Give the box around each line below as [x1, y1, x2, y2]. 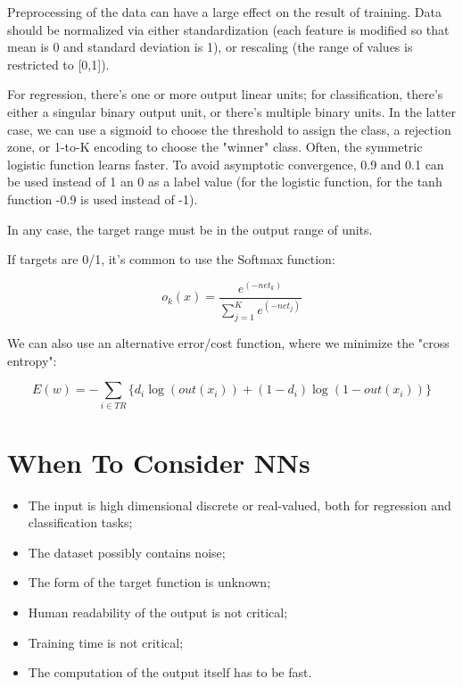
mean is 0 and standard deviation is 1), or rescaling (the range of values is [7, 37, 413, 56]
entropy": [7, 351, 57, 369]
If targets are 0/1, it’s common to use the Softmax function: [7, 250, 335, 269]
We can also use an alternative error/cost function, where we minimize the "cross [7, 333, 450, 352]
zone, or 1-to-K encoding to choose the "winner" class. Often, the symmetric [7, 137, 423, 156]
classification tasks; [28, 513, 133, 532]
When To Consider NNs [7, 443, 310, 480]
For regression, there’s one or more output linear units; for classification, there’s [7, 85, 443, 103]
